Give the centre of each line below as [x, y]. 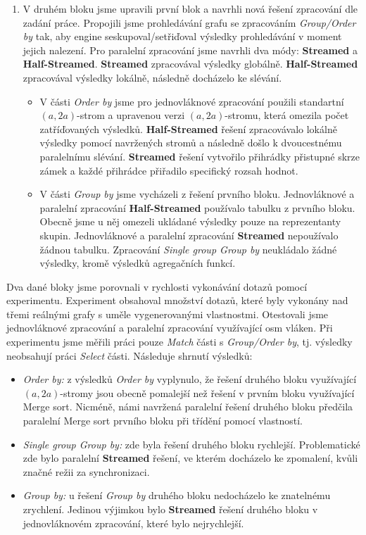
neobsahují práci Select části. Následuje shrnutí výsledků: [130, 355]
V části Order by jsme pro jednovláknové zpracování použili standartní [192, 101]
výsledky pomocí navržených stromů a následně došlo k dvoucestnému [191, 143]
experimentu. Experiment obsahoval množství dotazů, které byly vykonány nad [177, 300]
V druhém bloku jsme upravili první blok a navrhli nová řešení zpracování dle [190, 8]
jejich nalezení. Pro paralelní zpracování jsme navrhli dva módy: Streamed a [190, 50]
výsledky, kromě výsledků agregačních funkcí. [138, 263]
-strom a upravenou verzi [131, 115]
